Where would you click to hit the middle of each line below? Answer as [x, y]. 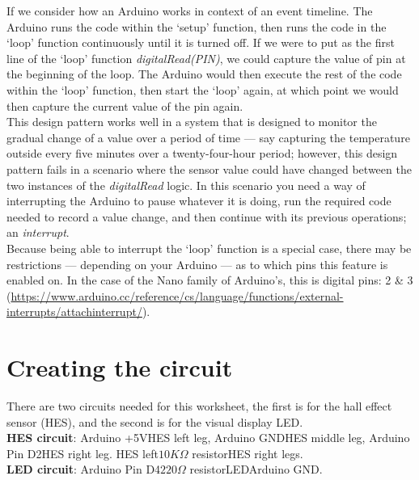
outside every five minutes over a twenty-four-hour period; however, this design [202, 153]
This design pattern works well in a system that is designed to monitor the [192, 122]
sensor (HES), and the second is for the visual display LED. [155, 421]
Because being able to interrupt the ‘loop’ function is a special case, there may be [209, 248]
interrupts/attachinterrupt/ [74, 312]
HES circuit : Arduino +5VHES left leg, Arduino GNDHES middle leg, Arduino [208, 438]
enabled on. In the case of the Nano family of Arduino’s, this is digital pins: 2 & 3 [210, 280]
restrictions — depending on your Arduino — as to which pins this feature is [197, 264]
